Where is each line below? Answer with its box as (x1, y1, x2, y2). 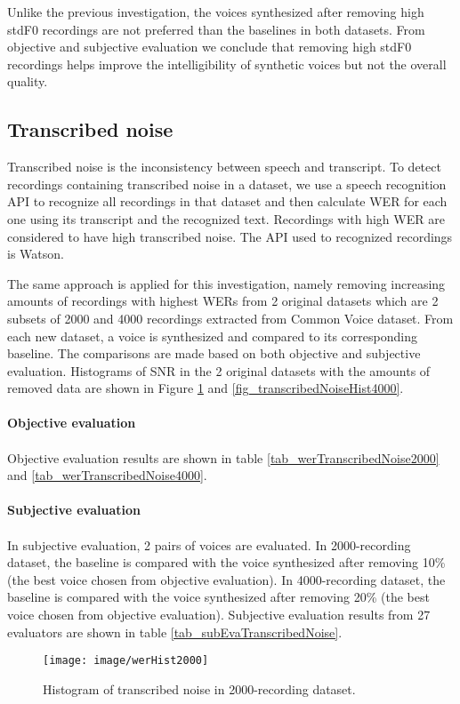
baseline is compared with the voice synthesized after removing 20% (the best (7, 588, 430, 606)
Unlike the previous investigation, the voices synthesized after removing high (7, 3, 424, 20)
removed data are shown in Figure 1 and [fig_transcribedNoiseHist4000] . (7, 379, 404, 397)
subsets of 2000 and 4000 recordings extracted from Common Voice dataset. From (7, 308, 454, 327)
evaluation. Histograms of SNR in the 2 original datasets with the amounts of (7, 361, 431, 380)
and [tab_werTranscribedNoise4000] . (7, 466, 207, 484)
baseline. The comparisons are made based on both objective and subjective (7, 344, 421, 363)
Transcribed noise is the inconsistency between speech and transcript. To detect (7, 157, 441, 176)
